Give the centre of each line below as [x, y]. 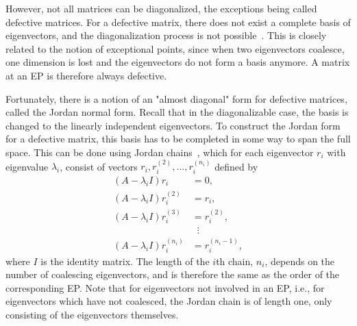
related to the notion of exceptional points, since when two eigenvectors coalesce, [175, 48]
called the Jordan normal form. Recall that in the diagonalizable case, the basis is [177, 112]
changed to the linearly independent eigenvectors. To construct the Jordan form [173, 125]
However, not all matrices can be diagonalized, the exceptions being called [161, 8]
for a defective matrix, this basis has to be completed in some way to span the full [178, 139]
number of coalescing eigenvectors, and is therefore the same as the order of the [173, 274]
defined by [236, 166]
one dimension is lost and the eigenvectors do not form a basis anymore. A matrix [178, 62]
